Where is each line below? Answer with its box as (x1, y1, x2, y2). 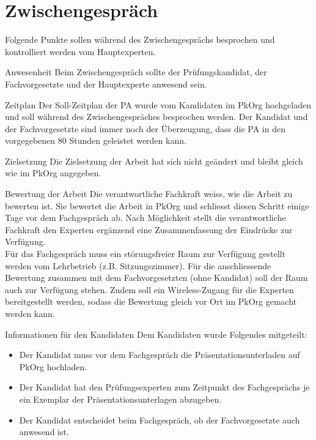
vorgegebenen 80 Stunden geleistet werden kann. (5, 134, 186, 147)
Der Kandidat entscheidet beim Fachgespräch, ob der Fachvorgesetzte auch (19, 413, 300, 426)
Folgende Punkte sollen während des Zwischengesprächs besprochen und (5, 33, 275, 46)
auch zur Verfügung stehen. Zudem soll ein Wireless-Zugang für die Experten (5, 283, 294, 296)
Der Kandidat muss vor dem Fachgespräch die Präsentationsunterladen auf (19, 348, 300, 361)
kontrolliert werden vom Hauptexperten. (5, 45, 156, 58)
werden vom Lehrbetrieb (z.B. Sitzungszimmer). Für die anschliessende (5, 259, 271, 272)
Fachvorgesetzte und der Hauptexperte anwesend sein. (5, 77, 207, 90)
